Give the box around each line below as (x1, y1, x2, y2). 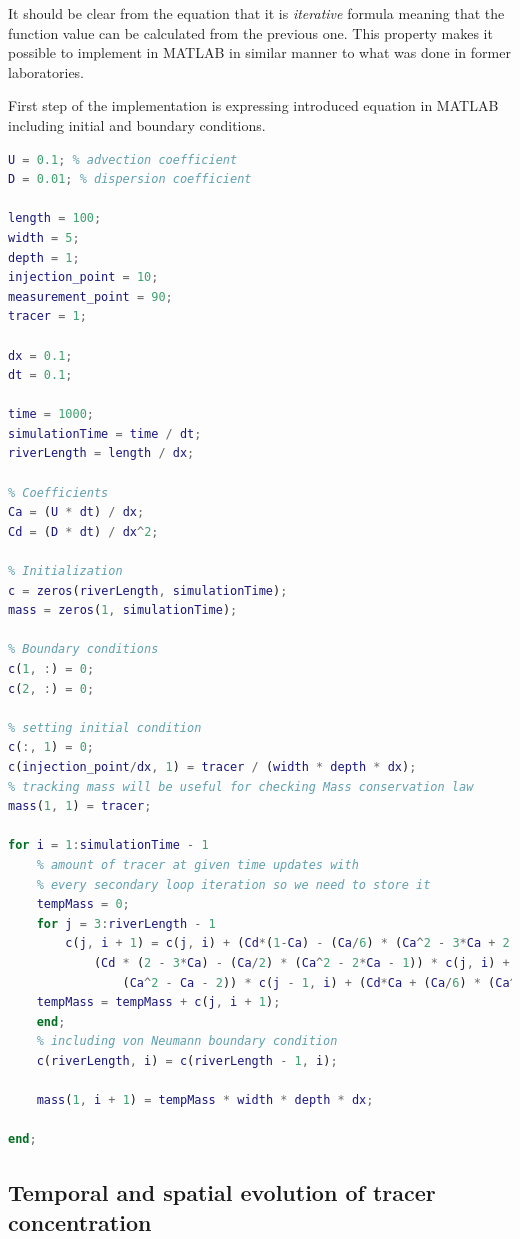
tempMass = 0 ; (36, 897, 130, 912)
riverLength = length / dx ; (8, 446, 195, 461)
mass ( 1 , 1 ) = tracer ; (8, 799, 152, 814)
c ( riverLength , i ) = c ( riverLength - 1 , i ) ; (36, 1053, 338, 1068)
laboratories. (8, 61, 85, 82)
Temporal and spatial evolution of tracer (8, 1177, 436, 1208)
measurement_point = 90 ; (8, 289, 173, 304)
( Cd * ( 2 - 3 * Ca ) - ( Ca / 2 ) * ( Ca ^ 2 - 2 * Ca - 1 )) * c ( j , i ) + (93, 955, 510, 970)
